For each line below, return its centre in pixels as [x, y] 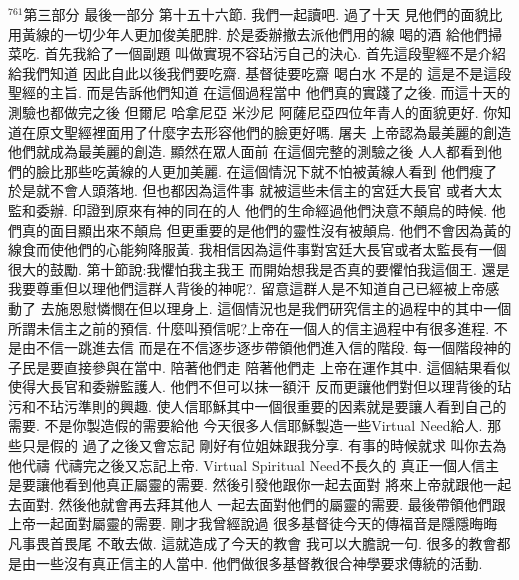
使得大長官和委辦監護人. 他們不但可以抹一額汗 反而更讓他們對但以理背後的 [253, 386]
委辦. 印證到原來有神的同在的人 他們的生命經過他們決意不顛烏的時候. [261, 209]
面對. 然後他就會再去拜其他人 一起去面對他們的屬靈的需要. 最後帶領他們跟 [263, 503]
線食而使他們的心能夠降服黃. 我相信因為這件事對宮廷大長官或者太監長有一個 [257, 249]
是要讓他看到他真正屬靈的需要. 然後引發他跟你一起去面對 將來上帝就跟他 [246, 484]
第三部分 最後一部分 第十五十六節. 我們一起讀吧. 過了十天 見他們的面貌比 [263, 14]
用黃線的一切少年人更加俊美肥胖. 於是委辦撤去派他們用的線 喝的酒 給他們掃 [255, 33]
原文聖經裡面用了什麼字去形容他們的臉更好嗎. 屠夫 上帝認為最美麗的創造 [273, 131]
